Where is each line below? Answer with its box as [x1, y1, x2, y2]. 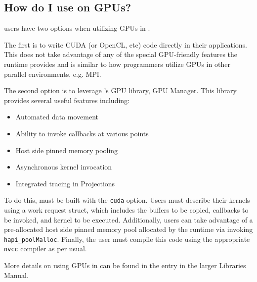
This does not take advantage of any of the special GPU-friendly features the [4, 49, 238, 59]
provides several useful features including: [4, 95, 130, 105]
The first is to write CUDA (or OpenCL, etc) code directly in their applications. [4, 39, 247, 50]
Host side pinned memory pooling [15, 145, 118, 155]
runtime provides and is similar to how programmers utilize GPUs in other [4, 58, 230, 69]
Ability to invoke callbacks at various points [15, 128, 149, 138]
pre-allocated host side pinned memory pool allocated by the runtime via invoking [4, 224, 253, 234]
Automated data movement [15, 112, 98, 122]
